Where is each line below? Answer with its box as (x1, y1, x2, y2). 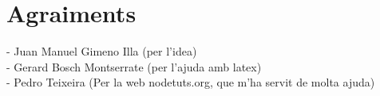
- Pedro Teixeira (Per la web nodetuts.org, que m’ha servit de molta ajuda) (6, 74, 375, 90)
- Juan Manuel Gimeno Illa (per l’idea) (6, 43, 197, 60)
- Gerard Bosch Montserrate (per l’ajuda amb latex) (6, 58, 262, 75)
